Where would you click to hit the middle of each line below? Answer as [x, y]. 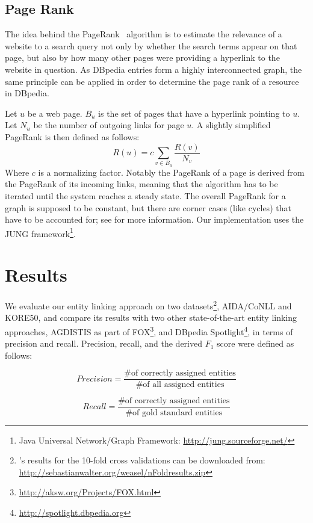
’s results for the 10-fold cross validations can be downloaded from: [142, 460]
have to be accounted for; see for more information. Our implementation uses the [154, 219]
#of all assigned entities [180, 385]
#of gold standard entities [174, 413]
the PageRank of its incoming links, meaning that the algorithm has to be [141, 184]
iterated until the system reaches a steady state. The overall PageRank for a [145, 195]
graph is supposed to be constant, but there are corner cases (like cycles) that [148, 207]
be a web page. [55, 113]
